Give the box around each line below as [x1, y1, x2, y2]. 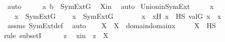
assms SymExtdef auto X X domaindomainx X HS [7, 20, 216, 31]
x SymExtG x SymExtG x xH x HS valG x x [14, 10, 221, 21]
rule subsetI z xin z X [4, 30, 108, 40]
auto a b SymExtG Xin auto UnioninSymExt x [7, 1, 214, 11]
